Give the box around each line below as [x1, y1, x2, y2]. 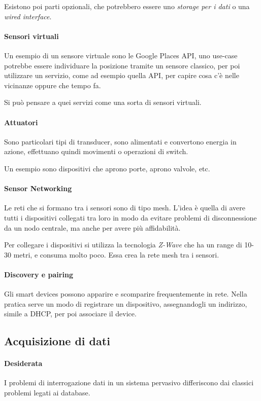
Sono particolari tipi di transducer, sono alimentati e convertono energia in [4, 136, 237, 147]
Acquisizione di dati [4, 333, 110, 349]
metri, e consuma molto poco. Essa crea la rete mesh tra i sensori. [13, 249, 219, 260]
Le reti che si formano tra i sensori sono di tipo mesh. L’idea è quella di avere [4, 202, 245, 213]
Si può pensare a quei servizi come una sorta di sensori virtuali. [4, 97, 202, 107]
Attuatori [4, 117, 38, 127]
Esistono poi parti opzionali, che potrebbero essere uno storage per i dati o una [4, 1, 250, 11]
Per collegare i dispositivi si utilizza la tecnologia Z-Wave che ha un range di [4, 239, 242, 250]
